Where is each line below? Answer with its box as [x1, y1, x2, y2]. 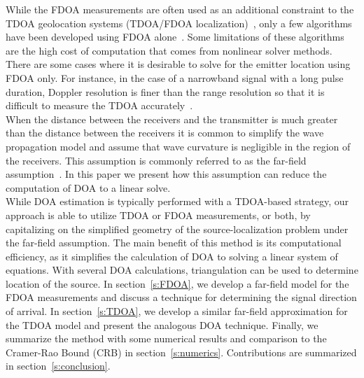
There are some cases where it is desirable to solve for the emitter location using [6, 57, 351, 71]
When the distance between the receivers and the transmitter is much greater [6, 111, 338, 126]
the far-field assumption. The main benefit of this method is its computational [6, 235, 342, 250]
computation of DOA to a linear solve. [6, 180, 171, 195]
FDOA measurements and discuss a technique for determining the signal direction [6, 290, 357, 304]
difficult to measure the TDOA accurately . [6, 98, 193, 113]
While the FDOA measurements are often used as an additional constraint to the [6, 2, 354, 16]
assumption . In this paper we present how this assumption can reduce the [6, 167, 327, 181]
